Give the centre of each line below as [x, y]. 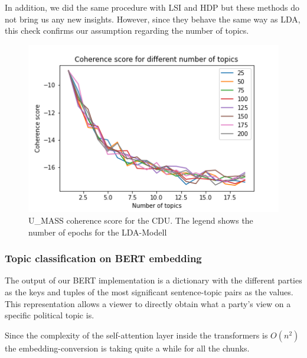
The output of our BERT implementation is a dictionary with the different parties [153, 280]
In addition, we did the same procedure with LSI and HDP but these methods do [152, 7]
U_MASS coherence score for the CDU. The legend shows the [141, 220]
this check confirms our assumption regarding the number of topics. [127, 30]
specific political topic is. [50, 315]
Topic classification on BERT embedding [103, 258]
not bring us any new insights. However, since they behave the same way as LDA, [153, 19]
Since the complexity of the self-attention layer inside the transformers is [136, 335]
